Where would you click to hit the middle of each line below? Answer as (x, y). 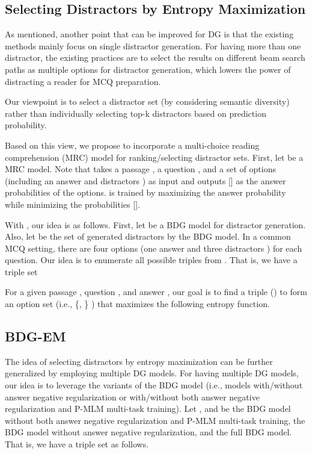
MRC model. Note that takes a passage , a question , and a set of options (140, 169)
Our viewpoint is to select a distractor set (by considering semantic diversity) (147, 101)
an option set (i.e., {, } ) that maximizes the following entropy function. (137, 304)
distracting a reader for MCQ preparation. (83, 81)
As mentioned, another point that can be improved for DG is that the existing (149, 34)
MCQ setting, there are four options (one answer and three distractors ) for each (154, 248)
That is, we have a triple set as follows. (77, 444)
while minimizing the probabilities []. (72, 204)
